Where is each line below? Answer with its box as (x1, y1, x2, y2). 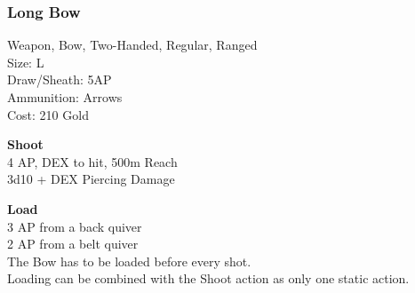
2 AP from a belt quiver (7, 234, 139, 253)
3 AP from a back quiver (7, 217, 142, 235)
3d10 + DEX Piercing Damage (7, 170, 175, 188)
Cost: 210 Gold (7, 105, 89, 123)
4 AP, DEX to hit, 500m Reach (7, 152, 178, 170)
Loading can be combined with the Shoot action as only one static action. (7, 269, 410, 288)
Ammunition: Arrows (7, 88, 123, 106)
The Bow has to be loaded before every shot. (7, 251, 251, 270)
